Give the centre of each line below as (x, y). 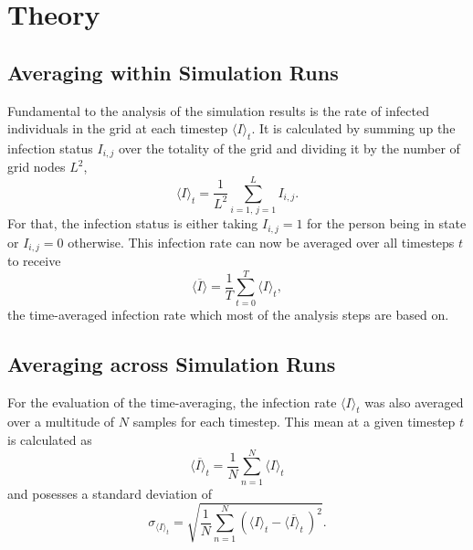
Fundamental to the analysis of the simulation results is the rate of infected (218, 110)
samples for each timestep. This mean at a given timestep (294, 422)
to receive (34, 261)
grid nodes (37, 167)
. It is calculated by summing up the (353, 128)
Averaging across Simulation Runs (172, 363)
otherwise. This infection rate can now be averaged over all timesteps (261, 242)
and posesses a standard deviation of (110, 493)
